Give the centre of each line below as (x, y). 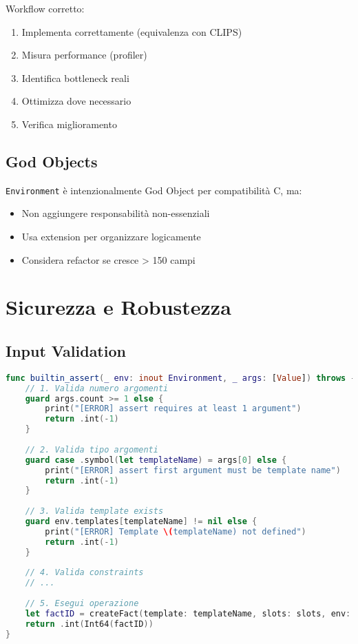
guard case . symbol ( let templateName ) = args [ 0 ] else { (156, 460)
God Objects (52, 161)
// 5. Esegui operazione (82, 604)
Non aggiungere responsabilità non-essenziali (116, 213)
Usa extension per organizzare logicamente (111, 237)
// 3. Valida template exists (94, 511)
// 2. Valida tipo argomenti (92, 449)
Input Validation (66, 350)
